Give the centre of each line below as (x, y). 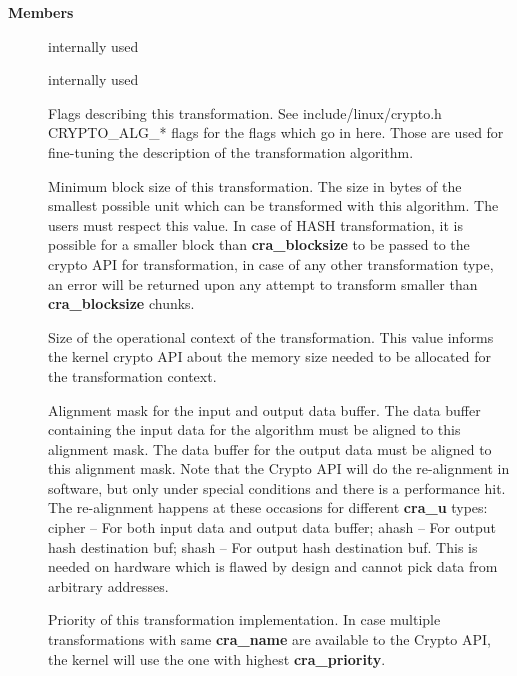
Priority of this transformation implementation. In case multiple (244, 619)
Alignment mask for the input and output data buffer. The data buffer (264, 409)
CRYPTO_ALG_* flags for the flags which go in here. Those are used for (276, 132)
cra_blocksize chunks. (121, 303)
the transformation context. (132, 375)
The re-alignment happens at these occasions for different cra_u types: (268, 507)
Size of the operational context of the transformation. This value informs (271, 336)
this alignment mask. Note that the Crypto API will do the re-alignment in (279, 468)
